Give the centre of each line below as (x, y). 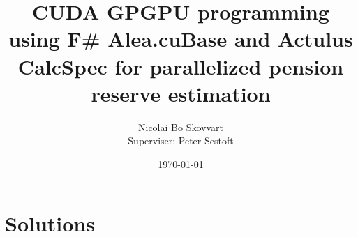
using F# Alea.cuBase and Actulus (181, 39)
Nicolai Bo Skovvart (181, 127)
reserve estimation (181, 93)
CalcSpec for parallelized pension (181, 66)
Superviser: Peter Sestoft (181, 140)
